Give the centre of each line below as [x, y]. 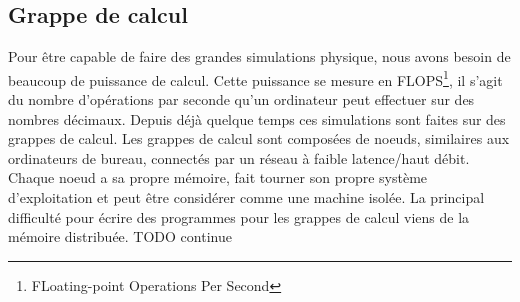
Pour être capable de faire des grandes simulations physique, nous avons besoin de [259, 56]
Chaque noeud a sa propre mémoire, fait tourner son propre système [218, 177]
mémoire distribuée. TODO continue [120, 236]
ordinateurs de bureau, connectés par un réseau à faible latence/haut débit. [239, 157]
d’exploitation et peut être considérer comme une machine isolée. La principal [246, 197]
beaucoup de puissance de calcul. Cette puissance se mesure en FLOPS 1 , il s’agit [255, 78]
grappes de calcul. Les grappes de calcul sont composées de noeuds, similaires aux [259, 138]
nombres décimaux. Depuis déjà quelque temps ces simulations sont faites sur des [257, 118]
